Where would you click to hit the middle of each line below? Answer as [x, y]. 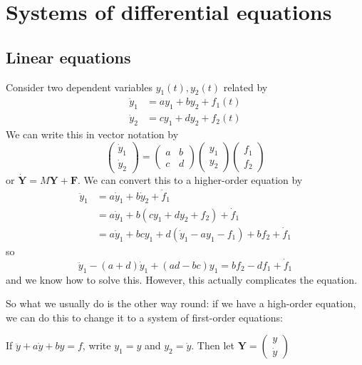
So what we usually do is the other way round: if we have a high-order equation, [181, 303]
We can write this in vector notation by [92, 134]
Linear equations [68, 57]
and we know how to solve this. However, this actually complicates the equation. [182, 279]
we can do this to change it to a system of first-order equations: [144, 317]
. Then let [213, 345]
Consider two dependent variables [79, 87]
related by [245, 87]
